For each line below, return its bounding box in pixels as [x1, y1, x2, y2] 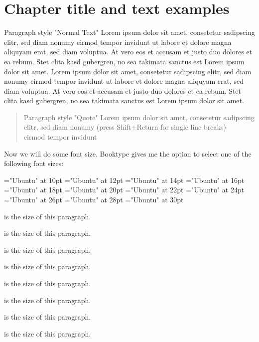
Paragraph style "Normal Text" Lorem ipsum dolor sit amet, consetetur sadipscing [4, 27, 255, 37]
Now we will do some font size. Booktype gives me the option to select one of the [4, 148, 252, 159]
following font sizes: [4, 158, 64, 169]
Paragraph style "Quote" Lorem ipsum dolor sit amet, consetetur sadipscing [23, 112, 255, 122]
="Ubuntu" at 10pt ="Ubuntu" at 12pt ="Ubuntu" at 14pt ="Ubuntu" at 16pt [4, 174, 245, 185]
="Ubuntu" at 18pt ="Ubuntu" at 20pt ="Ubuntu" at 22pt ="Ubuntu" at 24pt [4, 184, 245, 195]
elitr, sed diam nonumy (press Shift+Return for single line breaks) [23, 122, 226, 132]
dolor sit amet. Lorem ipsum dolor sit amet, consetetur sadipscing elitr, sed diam [4, 66, 252, 76]
